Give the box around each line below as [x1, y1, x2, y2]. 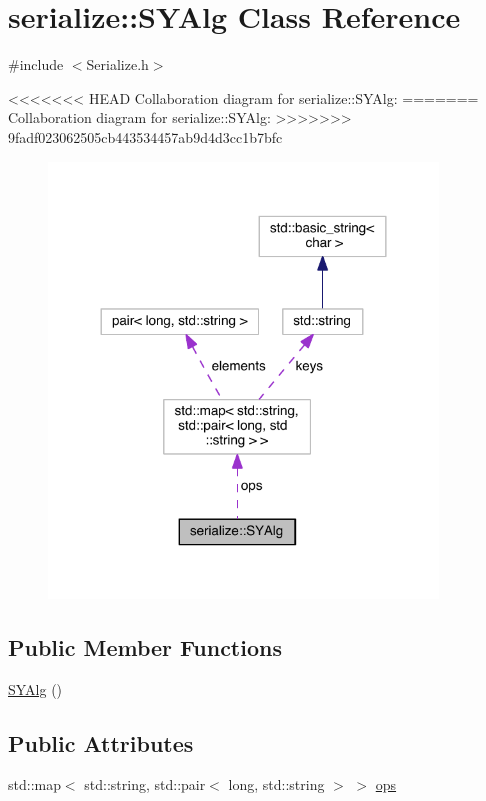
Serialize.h [86, 54, 149, 75]
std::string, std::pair [84, 774, 206, 795]
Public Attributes [8, 727, 194, 758]
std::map [8, 774, 61, 795]
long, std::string [228, 774, 325, 795]
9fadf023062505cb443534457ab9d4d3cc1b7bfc [8, 126, 283, 147]
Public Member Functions [8, 631, 282, 662]
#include [8, 54, 64, 75]
